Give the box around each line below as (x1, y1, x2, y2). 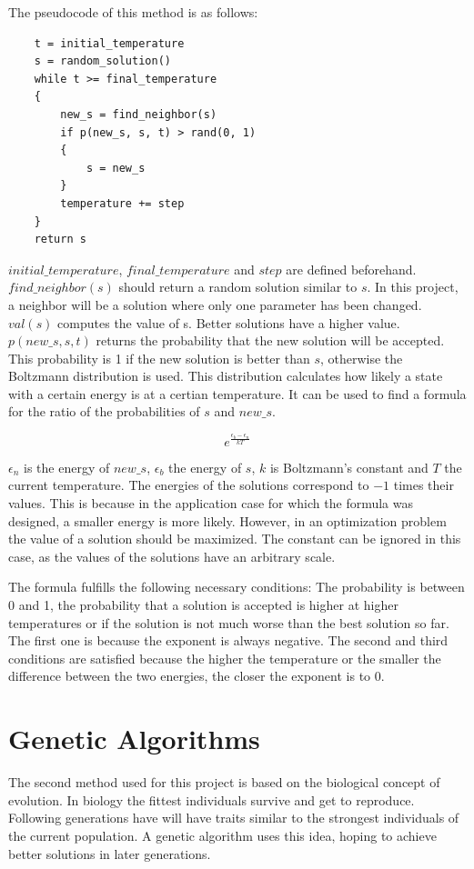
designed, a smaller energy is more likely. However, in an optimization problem (8, 511, 447, 530)
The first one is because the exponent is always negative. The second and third (8, 631, 449, 650)
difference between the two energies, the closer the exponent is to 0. (8, 666, 385, 685)
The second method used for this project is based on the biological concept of (8, 773, 440, 792)
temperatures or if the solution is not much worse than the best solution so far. (8, 613, 449, 632)
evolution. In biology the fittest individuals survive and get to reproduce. (8, 790, 415, 809)
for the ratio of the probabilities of (8, 402, 200, 421)
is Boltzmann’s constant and (269, 457, 429, 476)
